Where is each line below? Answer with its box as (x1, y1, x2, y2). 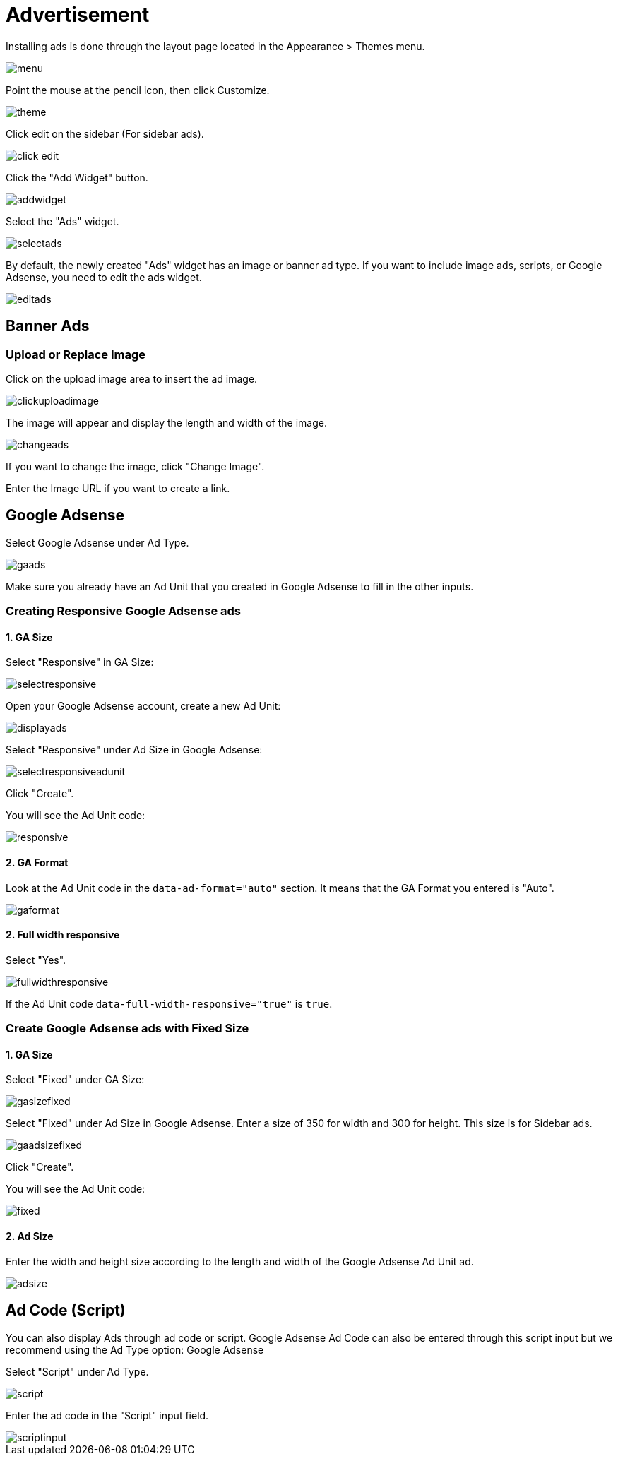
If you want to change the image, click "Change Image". (6, 460, 265, 472)
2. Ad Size (6, 1230, 54, 1243)
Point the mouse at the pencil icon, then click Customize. (6, 83, 270, 96)
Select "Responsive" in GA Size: (6, 656, 154, 669)
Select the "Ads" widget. (6, 215, 119, 227)
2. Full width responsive (6, 929, 120, 941)
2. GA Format (6, 857, 69, 869)
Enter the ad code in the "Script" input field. (6, 1409, 209, 1421)
